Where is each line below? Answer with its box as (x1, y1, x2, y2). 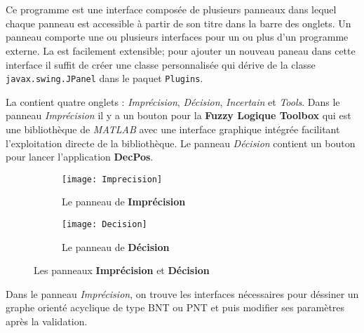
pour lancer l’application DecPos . (6, 149, 154, 164)
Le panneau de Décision (62, 239, 170, 254)
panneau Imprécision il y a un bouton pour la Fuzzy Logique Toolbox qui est (6, 108, 351, 123)
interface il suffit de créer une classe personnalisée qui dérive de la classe (6, 57, 316, 72)
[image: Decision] (62, 219, 147, 230)
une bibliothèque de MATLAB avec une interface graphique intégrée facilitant (6, 122, 340, 136)
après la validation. (6, 314, 88, 329)
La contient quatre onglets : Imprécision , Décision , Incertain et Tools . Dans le (6, 94, 340, 109)
